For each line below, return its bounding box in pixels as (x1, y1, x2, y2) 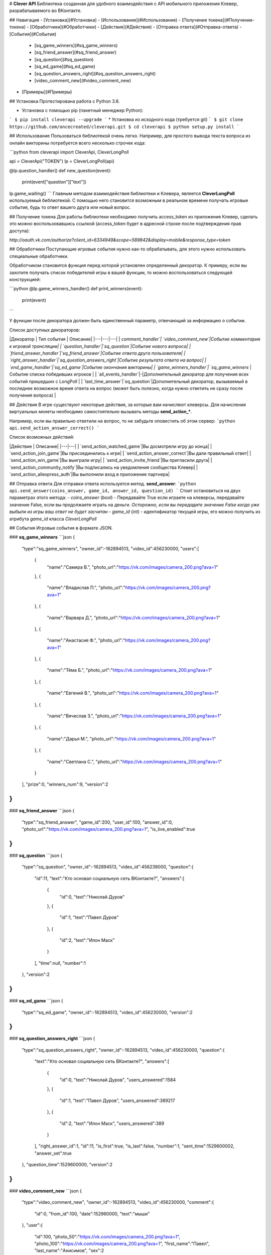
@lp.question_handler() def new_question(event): (9, 167, 111, 173)
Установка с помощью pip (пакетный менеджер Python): (22, 107, 144, 113)
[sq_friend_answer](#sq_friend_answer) (34, 49, 117, 55)
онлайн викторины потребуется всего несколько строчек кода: (9, 140, 146, 146)
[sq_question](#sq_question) (34, 56, 94, 62)
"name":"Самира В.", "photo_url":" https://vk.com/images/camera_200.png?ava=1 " (47, 564, 218, 570)
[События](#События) (9, 31, 57, 37)
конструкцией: (9, 276, 41, 282)
